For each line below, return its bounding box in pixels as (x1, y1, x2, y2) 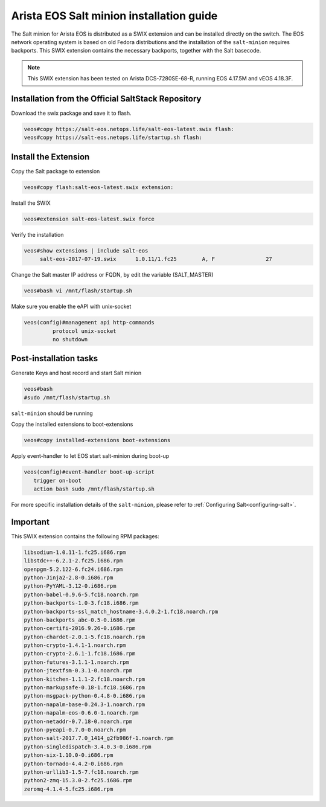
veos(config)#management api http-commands (24, 319, 155, 326)
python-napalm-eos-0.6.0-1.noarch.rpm (24, 710, 139, 716)
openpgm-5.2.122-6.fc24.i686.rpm (24, 565, 123, 573)
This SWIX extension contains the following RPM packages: (11, 532, 159, 540)
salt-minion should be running (11, 410, 93, 417)
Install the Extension (11, 152, 90, 162)
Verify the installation (11, 231, 64, 238)
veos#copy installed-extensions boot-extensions (24, 437, 171, 444)
